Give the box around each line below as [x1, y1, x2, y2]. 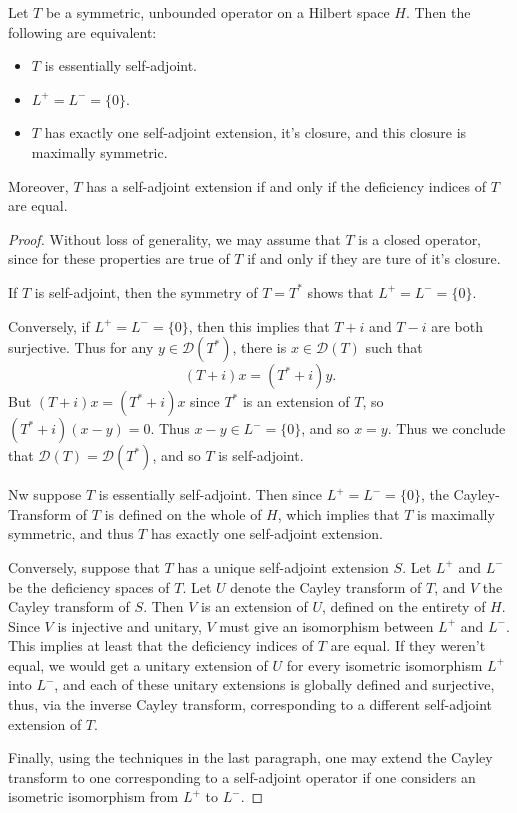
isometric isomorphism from [8, 786, 179, 807]
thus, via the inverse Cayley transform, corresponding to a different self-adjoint [8, 694, 493, 715]
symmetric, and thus [8, 523, 134, 544]
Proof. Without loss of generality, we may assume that [8, 228, 341, 249]
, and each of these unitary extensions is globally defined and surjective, [54, 674, 495, 695]
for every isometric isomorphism [286, 654, 483, 675]
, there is [232, 337, 287, 358]
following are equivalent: [8, 21, 157, 42]
